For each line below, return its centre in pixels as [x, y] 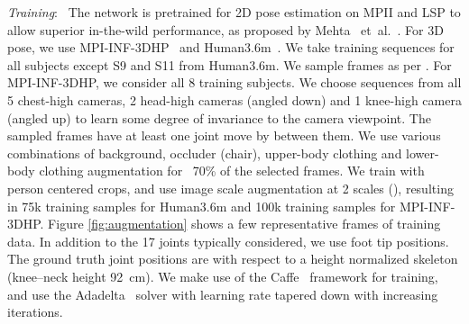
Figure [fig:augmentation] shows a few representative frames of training [244, 224]
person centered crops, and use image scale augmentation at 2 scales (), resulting [230, 188]
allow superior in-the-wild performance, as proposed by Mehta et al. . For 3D [225, 29]
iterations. [35, 312]
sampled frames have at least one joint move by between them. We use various [224, 135]
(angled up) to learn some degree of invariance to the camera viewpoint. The [219, 117]
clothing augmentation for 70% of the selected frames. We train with [232, 171]
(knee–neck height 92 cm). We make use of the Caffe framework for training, [223, 276]
